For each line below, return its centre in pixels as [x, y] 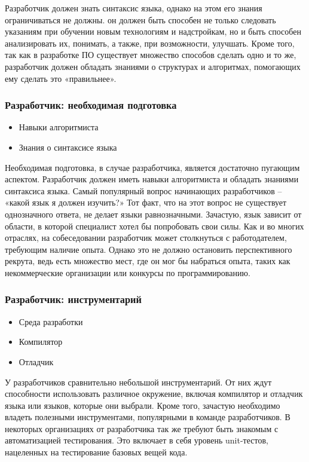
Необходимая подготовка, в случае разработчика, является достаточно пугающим [152, 167]
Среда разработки [51, 321]
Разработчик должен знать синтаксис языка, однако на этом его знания [134, 8]
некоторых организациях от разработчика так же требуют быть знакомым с [142, 428]
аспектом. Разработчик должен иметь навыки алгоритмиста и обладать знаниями [152, 179]
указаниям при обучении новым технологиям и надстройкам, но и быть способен [153, 31]
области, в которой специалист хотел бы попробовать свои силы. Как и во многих [154, 226]
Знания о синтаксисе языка [68, 147]
